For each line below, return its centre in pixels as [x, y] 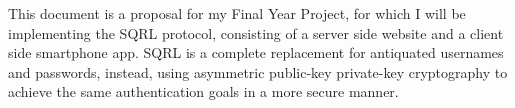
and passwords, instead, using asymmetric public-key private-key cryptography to [258, 71]
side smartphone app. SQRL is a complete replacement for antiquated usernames [256, 52]
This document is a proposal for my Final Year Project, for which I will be [237, 13]
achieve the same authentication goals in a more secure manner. [203, 91]
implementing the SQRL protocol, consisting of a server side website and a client [256, 32]
